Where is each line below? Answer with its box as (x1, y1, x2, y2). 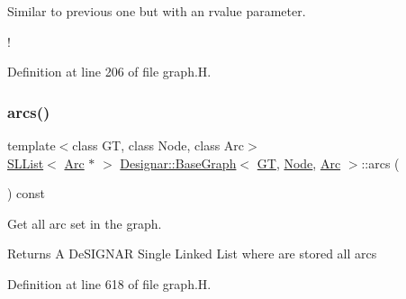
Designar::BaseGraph (120, 153, 237, 172)
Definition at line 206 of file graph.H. (7, 62, 212, 81)
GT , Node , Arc (257, 153, 341, 172)
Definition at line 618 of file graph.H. (7, 274, 212, 293)
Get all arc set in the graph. (7, 213, 162, 232)
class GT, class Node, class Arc (72, 136, 245, 154)
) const (7, 184, 46, 203)
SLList (7, 153, 44, 172)
